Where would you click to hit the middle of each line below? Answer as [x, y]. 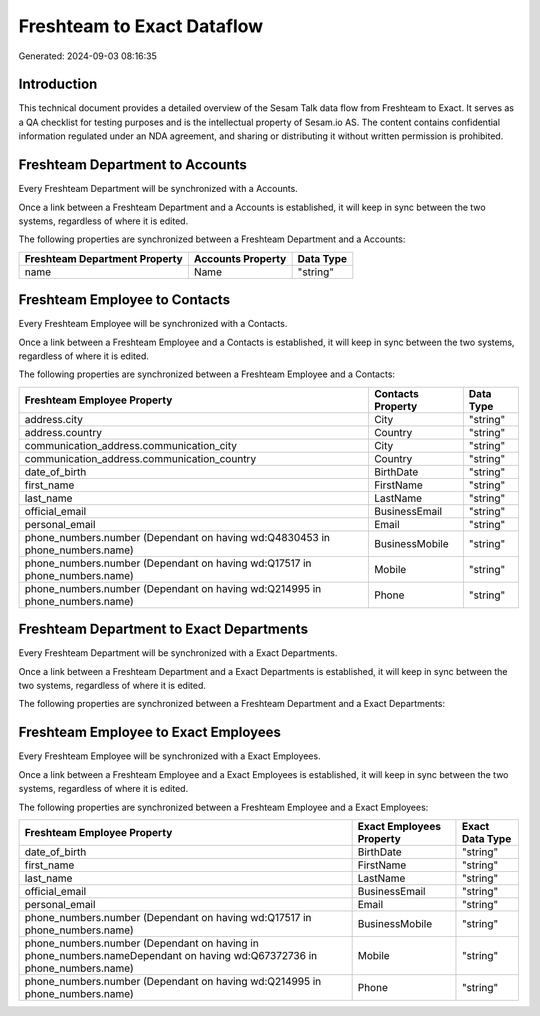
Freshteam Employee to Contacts [124, 300]
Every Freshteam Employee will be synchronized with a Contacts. [153, 324]
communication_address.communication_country [140, 458]
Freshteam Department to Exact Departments [163, 629]
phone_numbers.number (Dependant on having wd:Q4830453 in [177, 537]
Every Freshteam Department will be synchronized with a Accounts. [158, 189]
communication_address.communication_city [131, 445]
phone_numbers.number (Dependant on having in [141, 943]
